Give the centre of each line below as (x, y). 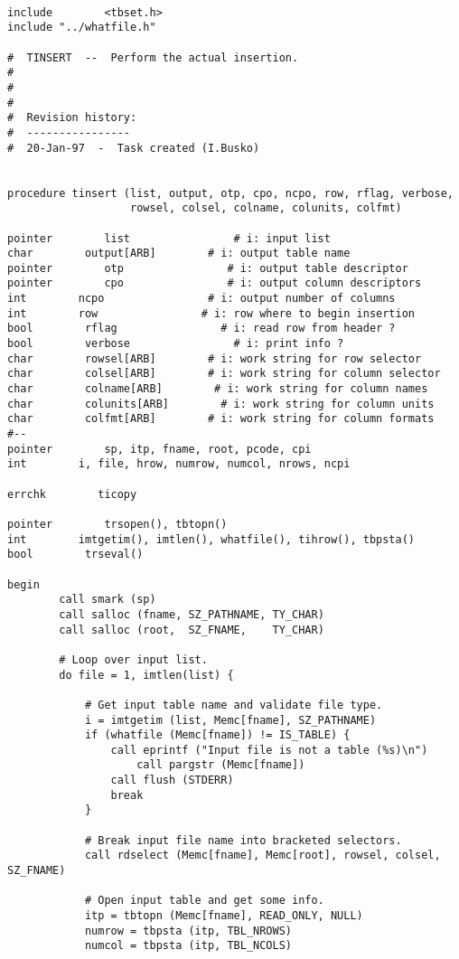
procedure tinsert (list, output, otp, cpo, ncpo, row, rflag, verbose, (230, 193)
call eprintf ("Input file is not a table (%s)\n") (269, 750)
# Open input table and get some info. (204, 901)
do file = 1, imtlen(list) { (146, 675)
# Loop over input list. (133, 659)
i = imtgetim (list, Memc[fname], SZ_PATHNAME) (230, 720)
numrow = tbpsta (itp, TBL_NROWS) (188, 931)
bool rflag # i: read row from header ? (201, 329)
